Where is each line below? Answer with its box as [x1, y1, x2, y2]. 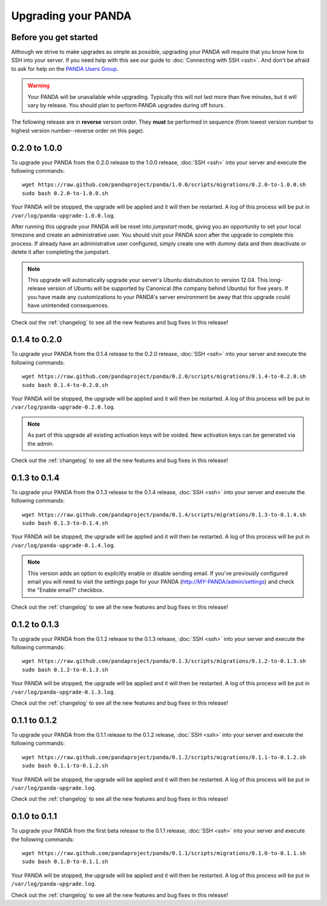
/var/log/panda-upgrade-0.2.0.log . [11, 403, 115, 411]
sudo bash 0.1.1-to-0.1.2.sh [22, 762, 108, 770]
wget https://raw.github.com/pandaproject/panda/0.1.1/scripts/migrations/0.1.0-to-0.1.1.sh [22, 850, 306, 856]
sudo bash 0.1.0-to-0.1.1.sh [22, 858, 108, 865]
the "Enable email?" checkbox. [27, 586, 104, 594]
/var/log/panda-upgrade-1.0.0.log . [11, 212, 115, 219]
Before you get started [11, 32, 98, 42]
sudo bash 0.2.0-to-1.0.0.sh [22, 190, 108, 196]
